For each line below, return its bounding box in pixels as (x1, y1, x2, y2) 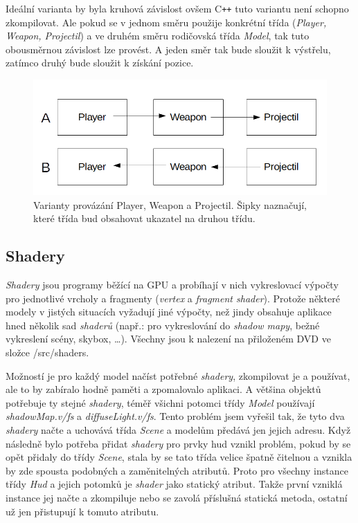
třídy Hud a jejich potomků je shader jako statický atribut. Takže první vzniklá (6, 477, 343, 491)
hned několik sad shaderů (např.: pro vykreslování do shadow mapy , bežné (6, 318, 320, 332)
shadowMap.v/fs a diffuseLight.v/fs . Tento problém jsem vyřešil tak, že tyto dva (6, 409, 345, 423)
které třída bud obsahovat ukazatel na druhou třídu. (33, 211, 256, 226)
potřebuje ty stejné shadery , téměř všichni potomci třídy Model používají (6, 395, 315, 410)
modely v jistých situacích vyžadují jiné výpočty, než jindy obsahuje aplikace (6, 304, 332, 319)
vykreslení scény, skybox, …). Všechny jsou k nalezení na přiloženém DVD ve (6, 331, 331, 346)
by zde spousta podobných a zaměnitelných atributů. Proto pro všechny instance (6, 463, 348, 477)
